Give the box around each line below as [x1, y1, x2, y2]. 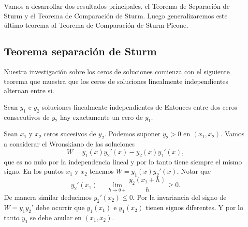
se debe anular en [30, 212, 82, 222]
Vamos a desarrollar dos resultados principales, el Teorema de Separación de [4, 1, 230, 11]
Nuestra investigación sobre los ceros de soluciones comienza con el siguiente [4, 66, 230, 76]
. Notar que [177, 166, 211, 176]
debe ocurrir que [36, 202, 85, 212]
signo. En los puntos [4, 166, 64, 176]
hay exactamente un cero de [60, 112, 143, 122]
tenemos [89, 166, 114, 176]
